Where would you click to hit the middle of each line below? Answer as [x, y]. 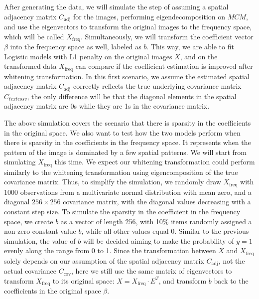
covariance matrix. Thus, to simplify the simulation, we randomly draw [113, 182]
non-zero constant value [40, 231]
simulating [20, 162]
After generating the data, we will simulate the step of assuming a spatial [116, 6]
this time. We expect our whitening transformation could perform [155, 162]
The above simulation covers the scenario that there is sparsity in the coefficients [128, 122]
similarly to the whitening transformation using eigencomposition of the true [121, 172]
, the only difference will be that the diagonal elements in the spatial [132, 96]
